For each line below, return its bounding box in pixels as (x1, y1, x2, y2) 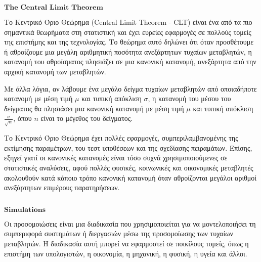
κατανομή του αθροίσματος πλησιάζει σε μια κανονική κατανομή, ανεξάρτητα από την (4, 56, 256, 67)
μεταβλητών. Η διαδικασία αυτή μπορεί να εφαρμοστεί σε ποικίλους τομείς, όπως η (4, 238, 249, 249)
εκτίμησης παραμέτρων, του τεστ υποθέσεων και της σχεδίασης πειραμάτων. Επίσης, (4, 142, 252, 153)
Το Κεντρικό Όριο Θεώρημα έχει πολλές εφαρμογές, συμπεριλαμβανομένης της (4, 133, 238, 143)
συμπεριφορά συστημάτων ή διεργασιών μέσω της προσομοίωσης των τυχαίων (4, 228, 233, 239)
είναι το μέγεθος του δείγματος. (40, 113, 133, 123)
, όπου (13, 113, 32, 123)
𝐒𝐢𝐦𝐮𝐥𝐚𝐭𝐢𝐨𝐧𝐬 (4, 206, 46, 213)
